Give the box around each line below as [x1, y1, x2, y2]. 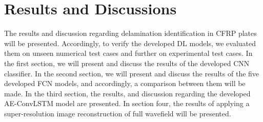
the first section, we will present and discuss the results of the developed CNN [4, 57, 250, 68]
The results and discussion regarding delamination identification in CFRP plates [4, 28, 257, 38]
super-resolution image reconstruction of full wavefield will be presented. [4, 108, 231, 118]
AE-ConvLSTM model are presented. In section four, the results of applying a [4, 98, 250, 109]
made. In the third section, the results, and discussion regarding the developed [4, 88, 251, 98]
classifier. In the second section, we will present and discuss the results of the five [4, 68, 259, 78]
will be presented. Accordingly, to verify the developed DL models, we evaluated [4, 37, 256, 48]
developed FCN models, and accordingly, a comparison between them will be [4, 78, 246, 89]
